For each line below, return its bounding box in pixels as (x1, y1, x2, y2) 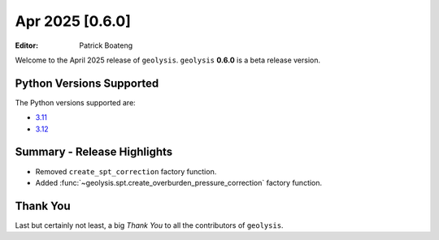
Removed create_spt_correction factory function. (35, 166, 217, 176)
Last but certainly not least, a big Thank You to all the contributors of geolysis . (15, 220, 284, 230)
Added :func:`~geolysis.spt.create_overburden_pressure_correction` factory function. (35, 178, 323, 187)
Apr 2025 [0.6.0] (15, 12, 132, 30)
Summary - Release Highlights (15, 145, 173, 159)
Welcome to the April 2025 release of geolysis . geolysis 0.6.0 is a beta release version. (15, 55, 321, 65)
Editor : (15, 41, 39, 50)
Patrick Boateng (79, 41, 133, 50)
